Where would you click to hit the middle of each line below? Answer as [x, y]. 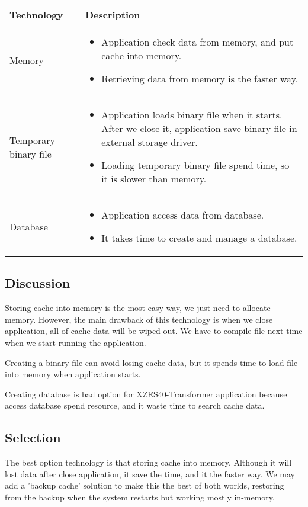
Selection [33, 437]
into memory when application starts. [73, 374]
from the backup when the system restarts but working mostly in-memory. [140, 497]
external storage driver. [150, 142]
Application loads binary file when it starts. [192, 115]
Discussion [38, 283]
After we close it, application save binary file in [199, 128]
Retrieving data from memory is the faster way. [200, 78]
